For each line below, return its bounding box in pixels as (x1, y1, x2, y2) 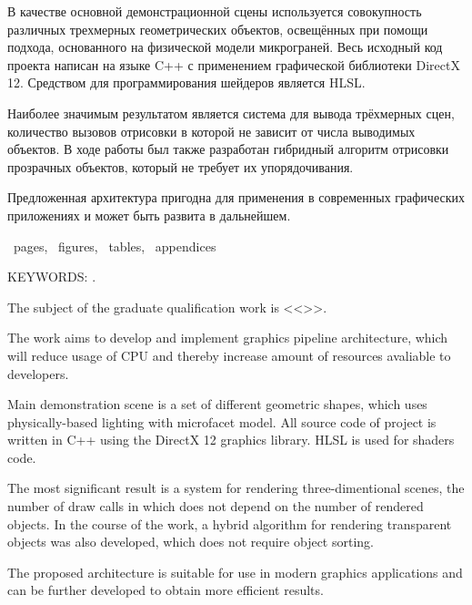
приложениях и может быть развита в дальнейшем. (7, 205, 291, 224)
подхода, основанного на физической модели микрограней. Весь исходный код (7, 37, 443, 56)
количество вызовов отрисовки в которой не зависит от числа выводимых (7, 121, 416, 140)
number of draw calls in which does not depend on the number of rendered (7, 497, 424, 516)
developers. (7, 364, 69, 383)
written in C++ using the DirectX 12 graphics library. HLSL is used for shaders (7, 430, 455, 449)
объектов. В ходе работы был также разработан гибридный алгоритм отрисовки (7, 139, 449, 159)
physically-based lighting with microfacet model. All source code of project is (7, 412, 437, 431)
